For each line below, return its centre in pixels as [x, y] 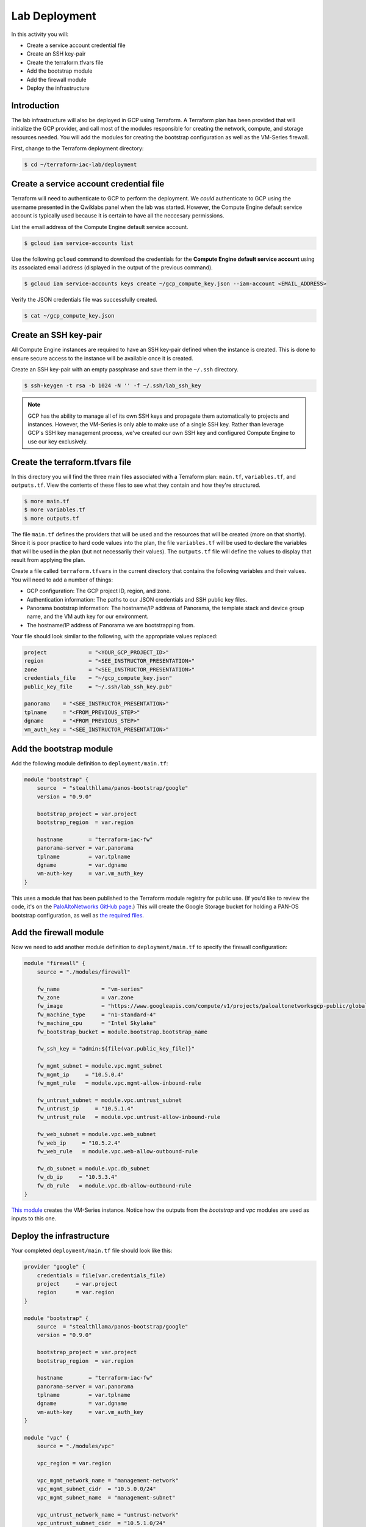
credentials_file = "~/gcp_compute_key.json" [98, 678]
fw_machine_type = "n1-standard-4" [97, 1015]
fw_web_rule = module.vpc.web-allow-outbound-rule [117, 1152]
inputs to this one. [34, 1219]
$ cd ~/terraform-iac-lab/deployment [81, 164]
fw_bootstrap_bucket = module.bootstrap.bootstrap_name [122, 1032]
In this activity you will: [40, 34]
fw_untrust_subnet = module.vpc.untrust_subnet [109, 1100]
